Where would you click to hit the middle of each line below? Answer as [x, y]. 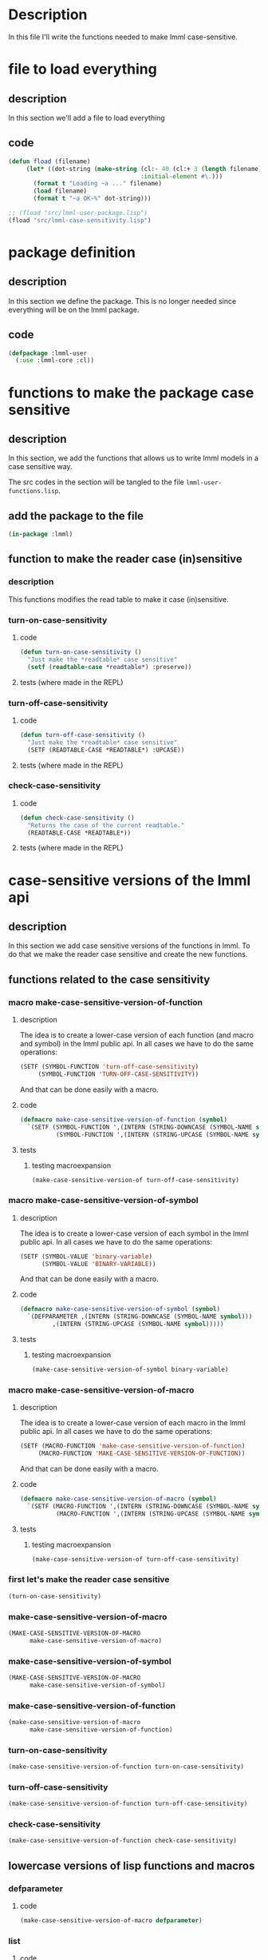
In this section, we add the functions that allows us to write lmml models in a [134, 458]
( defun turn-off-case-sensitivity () [83, 735]
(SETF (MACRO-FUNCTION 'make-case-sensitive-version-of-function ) [132, 1446]
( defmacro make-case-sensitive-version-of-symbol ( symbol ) [120, 1309]
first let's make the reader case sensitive [89, 1580]
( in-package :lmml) [41, 534]
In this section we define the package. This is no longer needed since [122, 301]
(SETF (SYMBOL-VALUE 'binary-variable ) [86, 1257]
